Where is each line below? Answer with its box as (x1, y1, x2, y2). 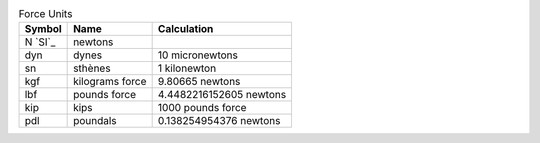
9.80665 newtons (157, 75, 241, 89)
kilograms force (73, 75, 147, 89)
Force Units (18, 7, 73, 21)
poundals (73, 114, 117, 128)
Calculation (157, 22, 214, 36)
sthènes (73, 61, 111, 75)
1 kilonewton (157, 61, 217, 75)
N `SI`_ (24, 35, 56, 49)
